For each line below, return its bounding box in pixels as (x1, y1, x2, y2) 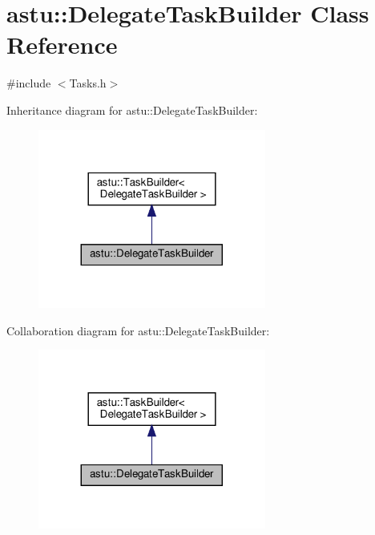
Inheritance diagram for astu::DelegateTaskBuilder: (6, 101, 258, 118)
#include (6, 75, 51, 91)
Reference (6, 28, 118, 61)
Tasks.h (69, 75, 107, 91)
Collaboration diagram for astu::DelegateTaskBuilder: (6, 322, 270, 338)
